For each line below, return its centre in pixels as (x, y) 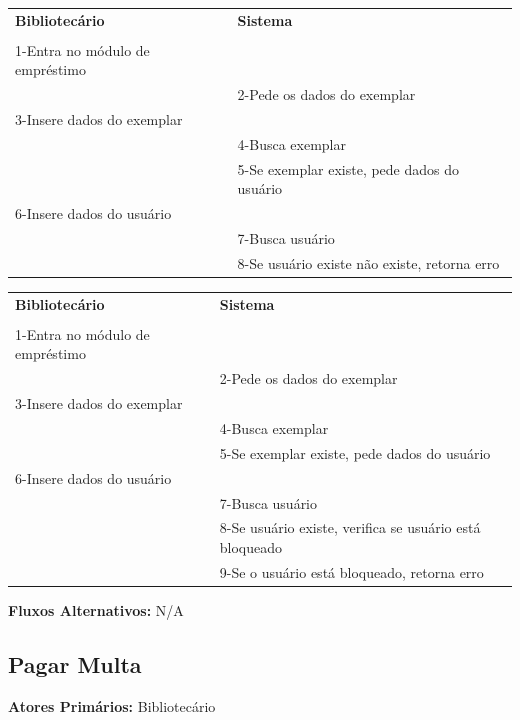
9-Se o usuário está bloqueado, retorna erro (351, 571)
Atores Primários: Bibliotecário (112, 705)
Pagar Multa (75, 663)
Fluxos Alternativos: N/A (96, 609)
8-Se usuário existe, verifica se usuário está (350, 527)
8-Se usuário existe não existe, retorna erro (368, 262)
